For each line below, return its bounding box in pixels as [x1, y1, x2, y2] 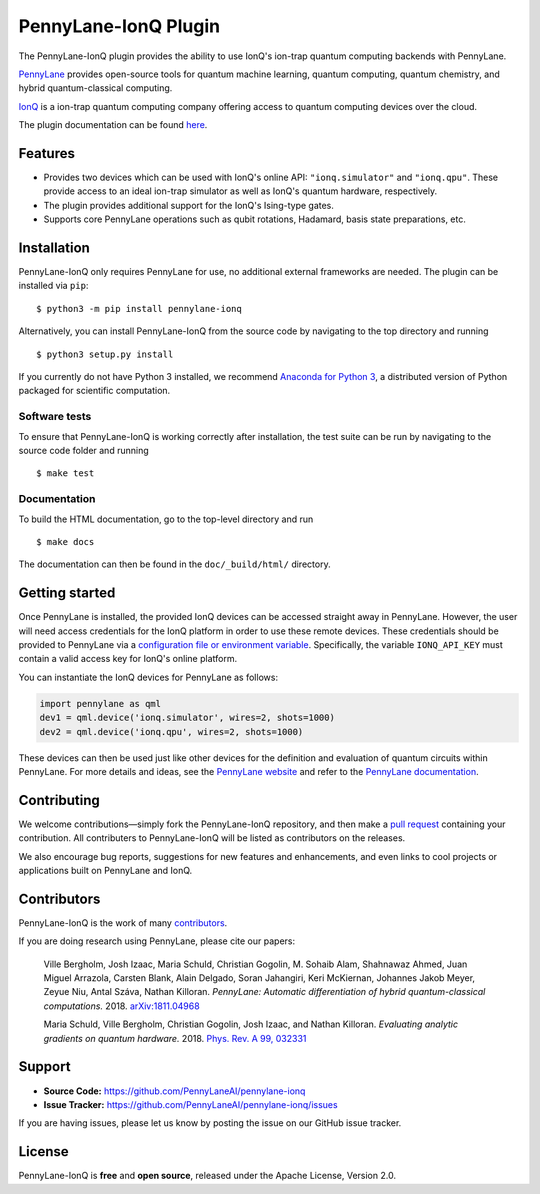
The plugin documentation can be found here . [18, 119, 208, 131]
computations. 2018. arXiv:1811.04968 [43, 1000, 200, 1012]
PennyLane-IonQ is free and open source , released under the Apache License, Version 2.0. [18, 1170, 397, 1182]
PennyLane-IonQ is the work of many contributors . [18, 916, 228, 929]
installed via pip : [18, 280, 89, 292]
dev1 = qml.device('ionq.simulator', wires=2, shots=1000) [39, 712, 335, 724]
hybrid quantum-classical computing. [18, 82, 173, 94]
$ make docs [36, 536, 95, 547]
